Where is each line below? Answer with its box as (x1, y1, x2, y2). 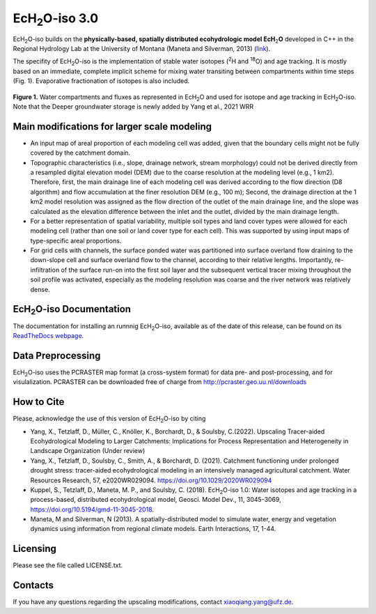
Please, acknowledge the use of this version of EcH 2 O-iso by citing (13, 415, 206, 424)
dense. (30, 285, 50, 293)
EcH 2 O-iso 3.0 (13, 10, 99, 29)
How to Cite (13, 396, 65, 408)
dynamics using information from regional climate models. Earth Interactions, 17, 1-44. (30, 525, 276, 533)
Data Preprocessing (13, 349, 101, 362)
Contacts (13, 579, 54, 592)
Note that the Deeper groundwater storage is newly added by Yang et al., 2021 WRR (13, 102, 254, 111)
